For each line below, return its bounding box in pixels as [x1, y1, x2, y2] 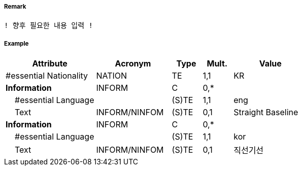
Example [4, 40, 29, 47]
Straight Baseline [233, 107, 298, 118]
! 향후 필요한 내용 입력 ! [4, 21, 93, 30]
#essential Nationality [6, 71, 88, 81]
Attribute [32, 58, 68, 69]
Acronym [115, 58, 151, 69]
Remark [4, 3, 26, 10]
